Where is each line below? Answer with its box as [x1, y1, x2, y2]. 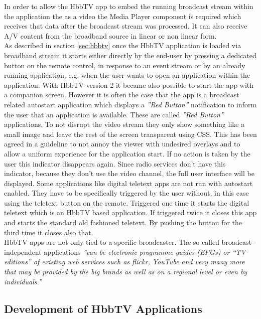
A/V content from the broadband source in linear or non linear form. [4, 30, 217, 41]
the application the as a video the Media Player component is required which [4, 11, 241, 21]
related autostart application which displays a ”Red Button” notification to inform [4, 99, 257, 109]
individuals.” [4, 276, 42, 286]
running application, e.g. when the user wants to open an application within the [4, 70, 250, 80]
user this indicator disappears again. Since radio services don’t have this [4, 158, 226, 169]
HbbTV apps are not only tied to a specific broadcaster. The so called [4, 237, 219, 247]
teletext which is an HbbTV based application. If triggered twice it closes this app [4, 207, 257, 218]
